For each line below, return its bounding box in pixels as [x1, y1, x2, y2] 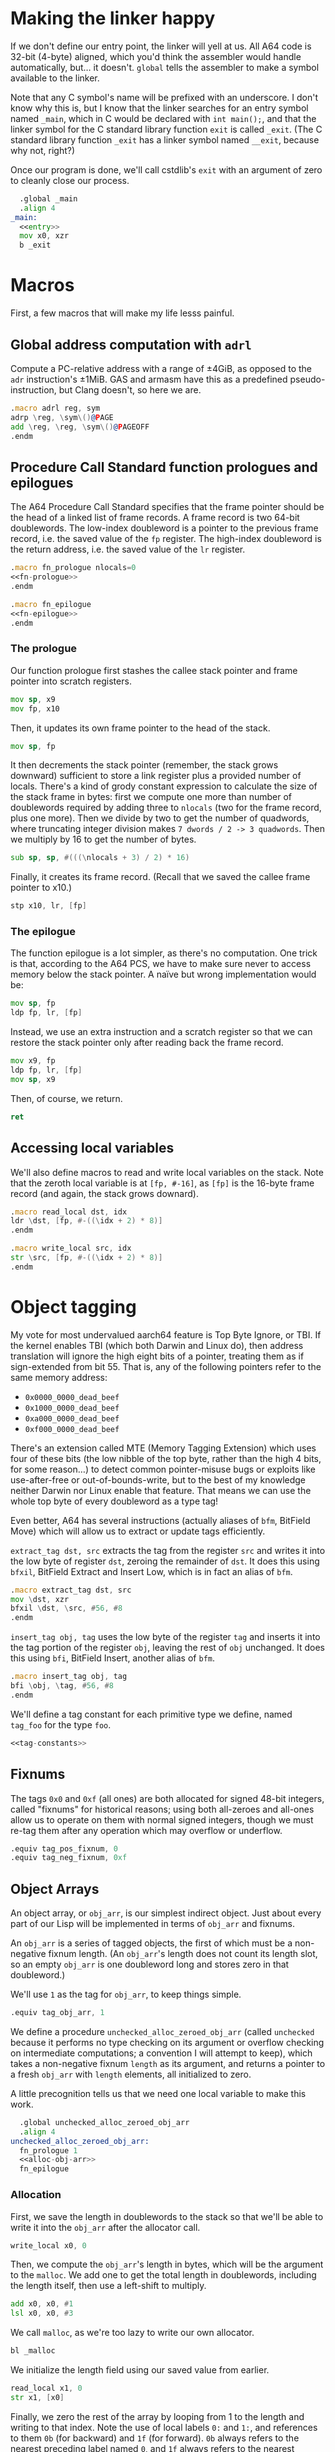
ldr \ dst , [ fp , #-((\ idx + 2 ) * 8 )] [10, 1216, 163, 1226]
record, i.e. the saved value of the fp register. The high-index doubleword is [10, 533, 322, 545]
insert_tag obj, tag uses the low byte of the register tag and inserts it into [10, 1631, 321, 1643]
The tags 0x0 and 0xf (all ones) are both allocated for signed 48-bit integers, [10, 1792, 325, 1804]
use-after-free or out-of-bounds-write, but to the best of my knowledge [10, 1473, 307, 1486]
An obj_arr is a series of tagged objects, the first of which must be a [10, 1937, 293, 1949]
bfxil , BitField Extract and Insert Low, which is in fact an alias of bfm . [10, 1565, 293, 1577]
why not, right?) [10, 144, 76, 156]
